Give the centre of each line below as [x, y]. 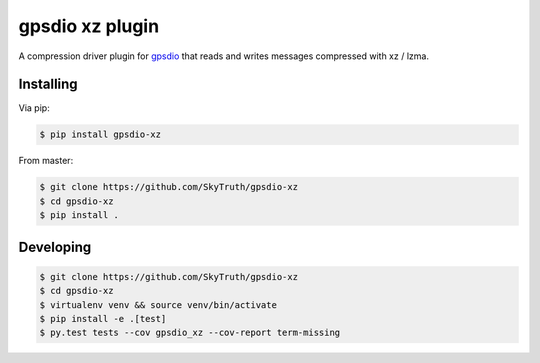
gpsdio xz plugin [89, 26]
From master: [46, 161]
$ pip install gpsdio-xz [100, 134]
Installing [48, 84]
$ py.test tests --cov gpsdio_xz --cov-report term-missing [190, 333]
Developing [55, 246]
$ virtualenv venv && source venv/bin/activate [158, 304]
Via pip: [34, 108]
